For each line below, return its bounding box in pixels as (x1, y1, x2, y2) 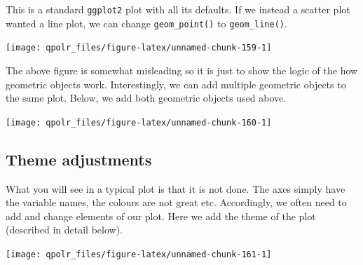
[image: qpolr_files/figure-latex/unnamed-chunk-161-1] (6, 249, 272, 259)
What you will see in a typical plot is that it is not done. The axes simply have (6, 181, 345, 196)
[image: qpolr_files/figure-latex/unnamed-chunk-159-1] (6, 43, 272, 53)
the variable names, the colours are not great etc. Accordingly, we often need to (6, 195, 347, 210)
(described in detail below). (6, 222, 123, 237)
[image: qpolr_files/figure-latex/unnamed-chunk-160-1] (6, 117, 272, 128)
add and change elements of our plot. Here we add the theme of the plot (6, 208, 316, 223)
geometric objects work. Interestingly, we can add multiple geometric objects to (6, 76, 346, 91)
